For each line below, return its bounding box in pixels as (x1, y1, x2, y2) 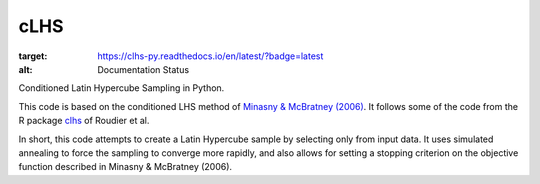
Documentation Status (97, 63, 190, 75)
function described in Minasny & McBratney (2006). (18, 161, 233, 173)
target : (18, 50, 48, 62)
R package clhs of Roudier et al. (18, 115, 150, 127)
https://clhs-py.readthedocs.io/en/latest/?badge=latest (97, 50, 324, 62)
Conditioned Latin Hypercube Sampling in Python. (18, 82, 225, 94)
